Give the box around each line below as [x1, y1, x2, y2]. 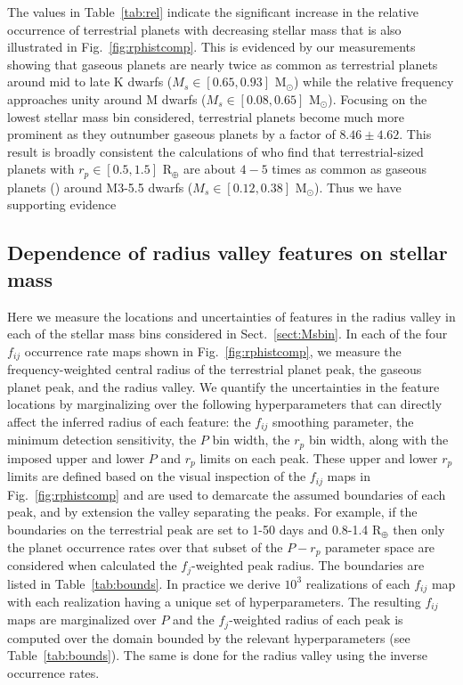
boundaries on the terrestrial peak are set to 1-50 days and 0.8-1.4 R [7, 520, 382, 538]
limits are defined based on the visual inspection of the [7, 467, 306, 485]
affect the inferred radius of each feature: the [7, 412, 251, 430]
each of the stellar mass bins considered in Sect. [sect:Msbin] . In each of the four [7, 324, 448, 343]
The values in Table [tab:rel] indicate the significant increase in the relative [7, 3, 418, 20]
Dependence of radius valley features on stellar [7, 239, 448, 266]
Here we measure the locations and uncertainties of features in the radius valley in [7, 306, 456, 325]
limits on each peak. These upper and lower [199, 448, 438, 467]
